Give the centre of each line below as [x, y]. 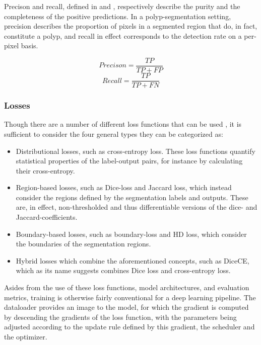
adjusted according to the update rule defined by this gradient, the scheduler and [129, 327]
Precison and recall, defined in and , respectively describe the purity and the [122, 6]
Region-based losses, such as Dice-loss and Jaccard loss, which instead [124, 187]
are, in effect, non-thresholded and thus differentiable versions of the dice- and [137, 207]
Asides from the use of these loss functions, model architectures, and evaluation [127, 287]
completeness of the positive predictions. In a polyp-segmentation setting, [118, 16]
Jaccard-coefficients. [47, 217]
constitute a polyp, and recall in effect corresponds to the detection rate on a [123, 35]
